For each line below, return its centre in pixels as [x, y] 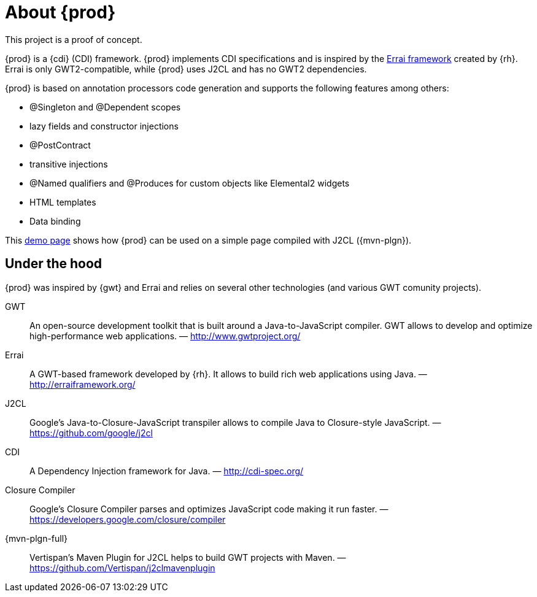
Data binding [55, 221]
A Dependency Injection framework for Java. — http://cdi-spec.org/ [167, 471]
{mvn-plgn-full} [37, 538]
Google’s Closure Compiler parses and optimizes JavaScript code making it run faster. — [209, 509]
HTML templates [63, 202]
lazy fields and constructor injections [104, 126]
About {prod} [60, 12]
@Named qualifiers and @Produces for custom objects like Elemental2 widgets [190, 183]
